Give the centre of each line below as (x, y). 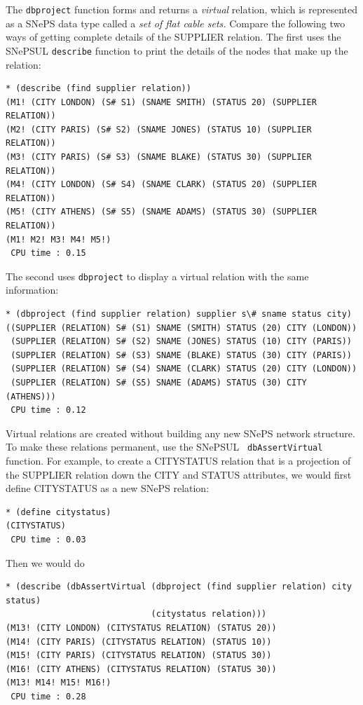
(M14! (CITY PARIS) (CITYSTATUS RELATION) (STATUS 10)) (139, 642)
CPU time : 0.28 (48, 696)
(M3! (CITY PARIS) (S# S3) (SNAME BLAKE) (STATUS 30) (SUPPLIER (159, 157)
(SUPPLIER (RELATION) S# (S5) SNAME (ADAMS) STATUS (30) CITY (159, 383)
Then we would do (45, 562)
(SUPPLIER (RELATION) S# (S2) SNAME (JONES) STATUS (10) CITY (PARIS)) (181, 342)
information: (32, 290)
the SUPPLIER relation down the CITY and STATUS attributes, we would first (179, 474)
